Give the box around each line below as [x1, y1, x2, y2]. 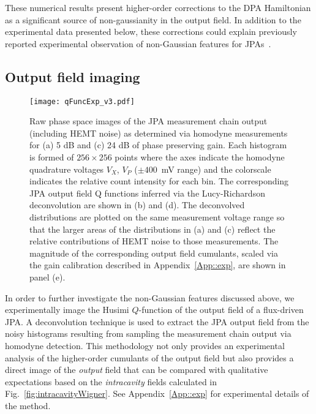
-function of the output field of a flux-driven [138, 303, 304, 316]
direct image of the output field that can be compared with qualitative [5, 363, 268, 376]
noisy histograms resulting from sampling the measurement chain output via [5, 327, 292, 340]
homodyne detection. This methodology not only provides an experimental [5, 339, 285, 352]
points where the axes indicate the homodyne [115, 151, 285, 164]
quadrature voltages [29, 162, 104, 175]
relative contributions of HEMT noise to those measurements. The [29, 235, 279, 247]
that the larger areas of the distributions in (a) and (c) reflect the [29, 222, 276, 235]
